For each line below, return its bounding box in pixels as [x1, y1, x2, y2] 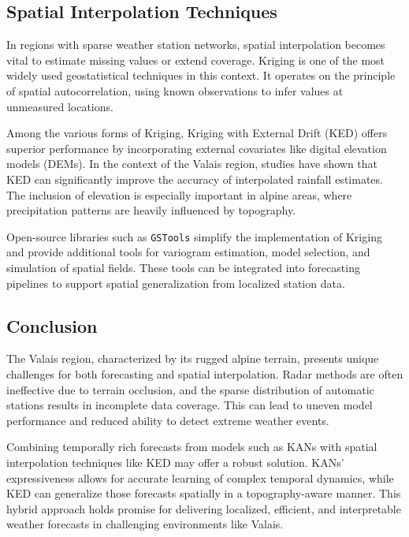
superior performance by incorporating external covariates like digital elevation [6, 140, 387, 156]
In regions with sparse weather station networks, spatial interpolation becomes [6, 36, 385, 53]
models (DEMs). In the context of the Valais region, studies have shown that [6, 155, 378, 172]
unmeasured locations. [6, 98, 113, 114]
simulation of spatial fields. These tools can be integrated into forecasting [6, 259, 360, 275]
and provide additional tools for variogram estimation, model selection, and [6, 244, 370, 260]
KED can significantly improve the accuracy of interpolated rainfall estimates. [6, 170, 383, 187]
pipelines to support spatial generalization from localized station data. [6, 274, 345, 291]
